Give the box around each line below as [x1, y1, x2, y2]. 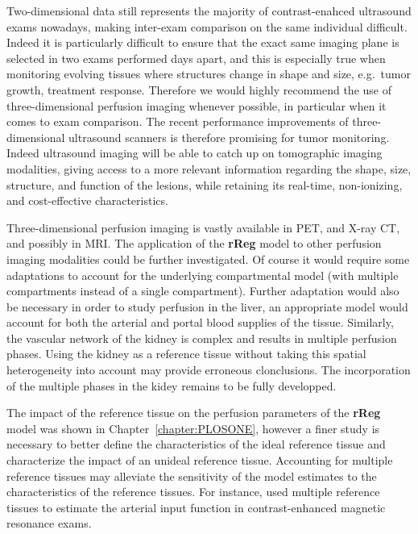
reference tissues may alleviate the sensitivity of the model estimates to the [6, 467, 377, 484]
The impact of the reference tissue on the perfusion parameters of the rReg [6, 404, 381, 421]
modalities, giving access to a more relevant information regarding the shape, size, [6, 160, 412, 177]
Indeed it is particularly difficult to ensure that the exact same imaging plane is [6, 34, 399, 51]
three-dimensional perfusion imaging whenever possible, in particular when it [6, 97, 387, 114]
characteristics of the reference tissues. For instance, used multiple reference [6, 483, 380, 500]
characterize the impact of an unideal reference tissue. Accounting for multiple [6, 452, 393, 469]
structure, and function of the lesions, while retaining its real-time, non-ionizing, [6, 176, 403, 193]
